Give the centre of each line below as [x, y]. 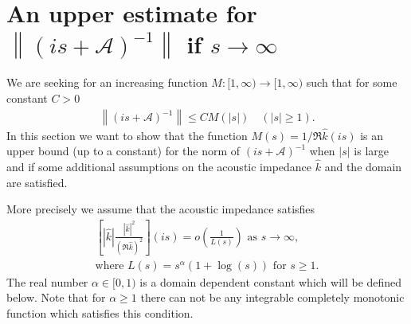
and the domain [363, 167]
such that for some [352, 82]
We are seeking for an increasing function [107, 82]
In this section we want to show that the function [127, 135]
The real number [47, 281]
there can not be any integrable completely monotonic [272, 297]
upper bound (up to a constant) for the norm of [123, 151]
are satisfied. [37, 182]
